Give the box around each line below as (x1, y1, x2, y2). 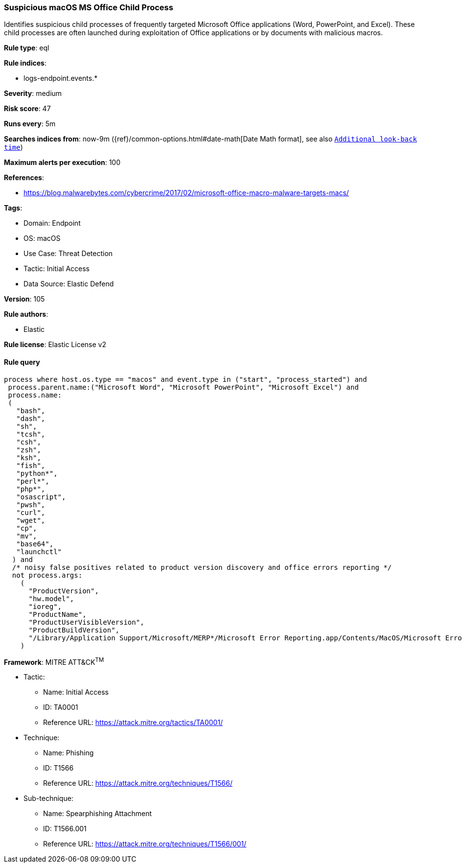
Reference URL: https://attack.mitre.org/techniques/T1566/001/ (43, 840, 247, 848)
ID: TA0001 (43, 703, 78, 712)
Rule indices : (4, 59, 46, 68)
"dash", (16, 414, 46, 422)
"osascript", (16, 492, 66, 501)
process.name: (8, 391, 62, 399)
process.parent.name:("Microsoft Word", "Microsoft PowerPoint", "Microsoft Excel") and (8, 383, 359, 391)
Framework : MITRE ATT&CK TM (4, 656, 104, 666)
